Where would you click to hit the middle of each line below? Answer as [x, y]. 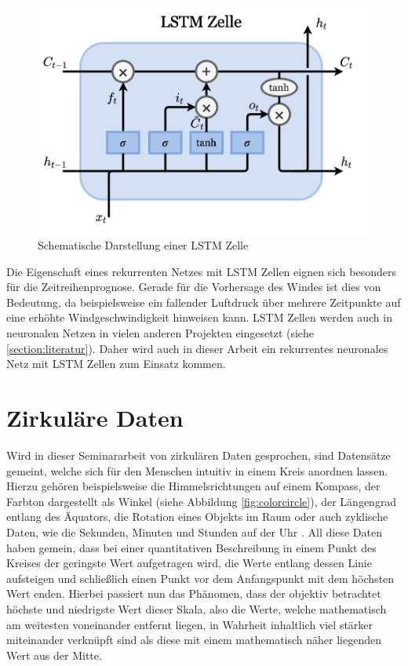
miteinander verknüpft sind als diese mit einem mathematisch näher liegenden [194, 640]
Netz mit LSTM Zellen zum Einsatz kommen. [116, 364]
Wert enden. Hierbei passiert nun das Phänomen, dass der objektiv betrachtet [194, 593]
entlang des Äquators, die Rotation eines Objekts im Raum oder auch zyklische [197, 517]
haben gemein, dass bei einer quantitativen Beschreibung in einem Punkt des [191, 547]
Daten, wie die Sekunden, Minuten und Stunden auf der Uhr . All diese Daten [194, 531]
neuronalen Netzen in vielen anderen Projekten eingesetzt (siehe [160, 333]
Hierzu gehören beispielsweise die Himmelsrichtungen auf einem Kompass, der [193, 486]
